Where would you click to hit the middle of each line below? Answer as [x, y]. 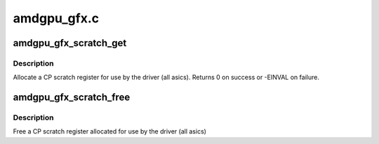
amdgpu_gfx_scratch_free [72, 98]
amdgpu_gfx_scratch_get [70, 43]
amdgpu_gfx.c [56, 18]
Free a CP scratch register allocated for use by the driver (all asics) [110, 131]
